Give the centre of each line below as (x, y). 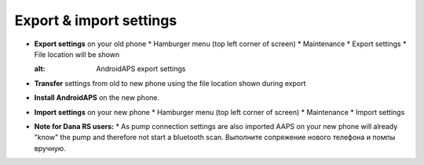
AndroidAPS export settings (141, 69)
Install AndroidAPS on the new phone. (97, 98)
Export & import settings (96, 20)
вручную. (50, 148)
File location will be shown (77, 54)
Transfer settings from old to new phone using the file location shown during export (170, 83)
